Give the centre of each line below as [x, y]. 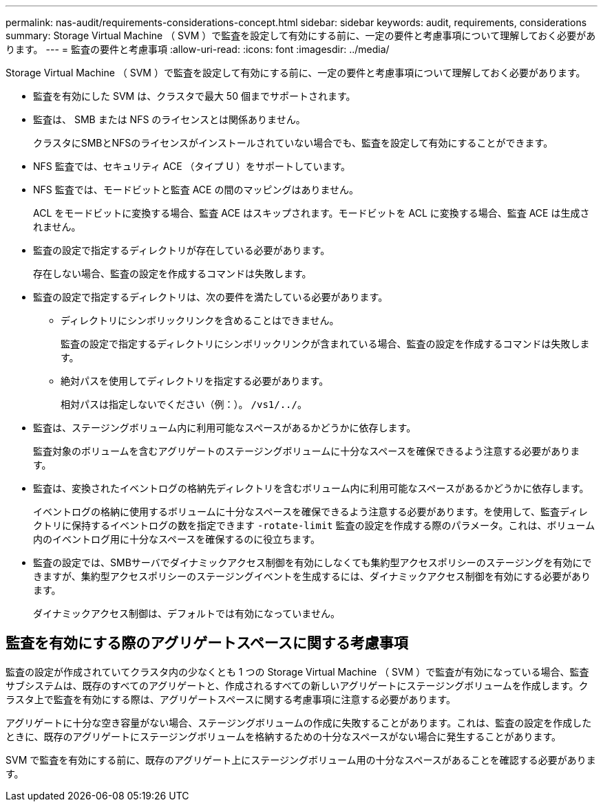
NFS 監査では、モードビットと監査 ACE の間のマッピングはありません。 [196, 190]
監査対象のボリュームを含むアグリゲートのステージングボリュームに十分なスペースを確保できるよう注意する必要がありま [307, 451]
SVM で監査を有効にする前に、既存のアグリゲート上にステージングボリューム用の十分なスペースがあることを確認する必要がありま [301, 760]
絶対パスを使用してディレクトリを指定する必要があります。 [195, 381]
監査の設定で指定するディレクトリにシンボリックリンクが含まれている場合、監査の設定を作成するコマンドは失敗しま [325, 344]
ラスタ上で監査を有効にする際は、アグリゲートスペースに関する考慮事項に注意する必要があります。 [231, 699]
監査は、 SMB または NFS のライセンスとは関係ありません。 [169, 119]
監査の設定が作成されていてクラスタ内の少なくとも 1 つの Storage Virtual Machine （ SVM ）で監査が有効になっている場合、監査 [297, 671]
